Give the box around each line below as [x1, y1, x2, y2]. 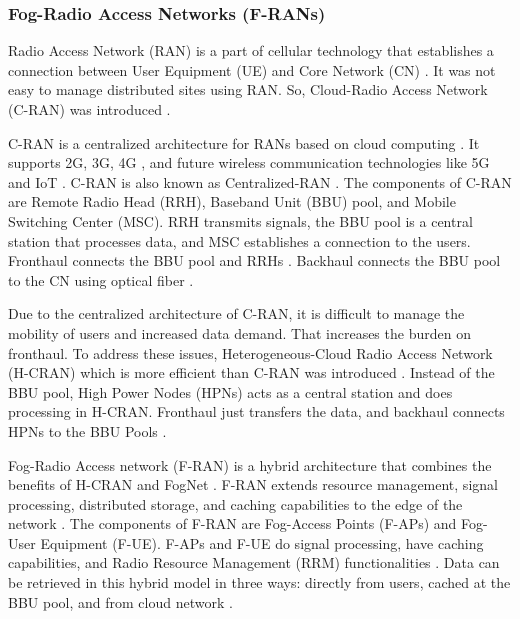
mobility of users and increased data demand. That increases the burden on [8, 322, 471, 343]
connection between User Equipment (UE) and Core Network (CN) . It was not [8, 59, 496, 80]
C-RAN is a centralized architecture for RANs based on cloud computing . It [8, 132, 480, 153]
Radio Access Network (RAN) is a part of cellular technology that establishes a [8, 40, 494, 61]
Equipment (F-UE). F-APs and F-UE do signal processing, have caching [40, 532, 484, 553]
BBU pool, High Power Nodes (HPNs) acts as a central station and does [8, 381, 453, 402]
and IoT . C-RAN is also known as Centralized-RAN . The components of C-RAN [8, 171, 512, 192]
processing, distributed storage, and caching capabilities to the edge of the [8, 493, 463, 514]
